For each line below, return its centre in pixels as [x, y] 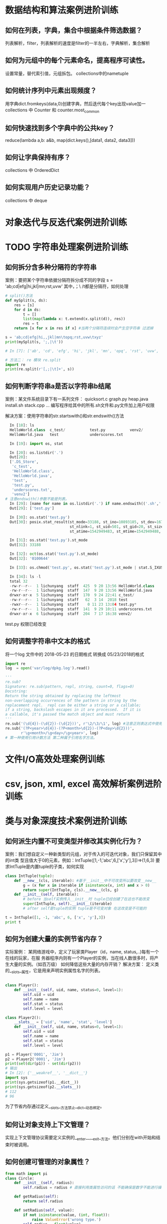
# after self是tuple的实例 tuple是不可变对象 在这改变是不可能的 [85, 909]
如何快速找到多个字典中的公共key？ [60, 128]
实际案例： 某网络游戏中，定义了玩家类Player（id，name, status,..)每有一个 [82, 952]
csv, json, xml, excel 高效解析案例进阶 [83, 784]
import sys [16, 1078]
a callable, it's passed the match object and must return [68, 715]
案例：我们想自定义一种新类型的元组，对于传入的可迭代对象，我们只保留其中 [83, 854]
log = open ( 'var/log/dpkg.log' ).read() [48, 668]
